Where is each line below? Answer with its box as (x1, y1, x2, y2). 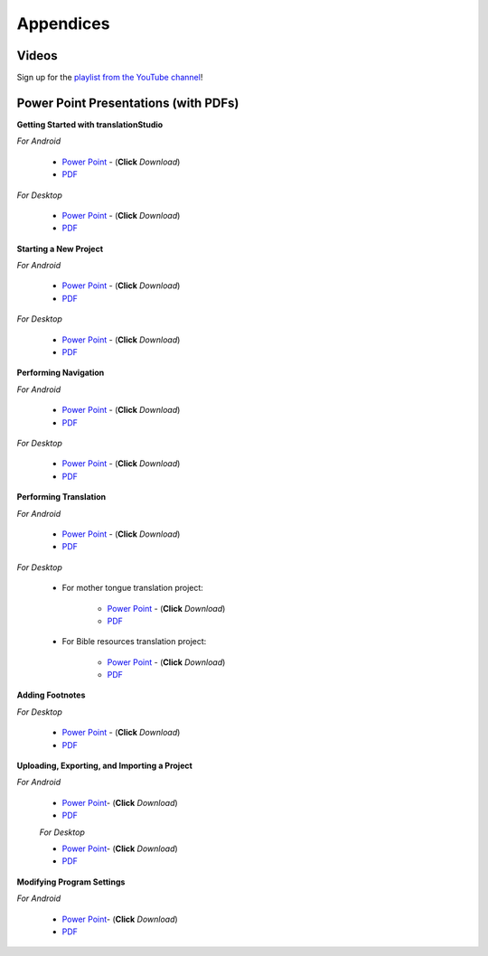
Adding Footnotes (16, 689, 86, 700)
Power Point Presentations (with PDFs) (16, 95, 239, 110)
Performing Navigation (16, 367, 105, 379)
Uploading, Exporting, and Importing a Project (16, 760, 193, 772)
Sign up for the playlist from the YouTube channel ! (16, 72, 203, 83)
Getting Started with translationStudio (16, 118, 164, 130)
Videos (16, 48, 58, 63)
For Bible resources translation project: (61, 636, 207, 647)
